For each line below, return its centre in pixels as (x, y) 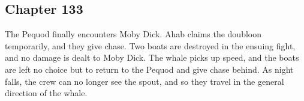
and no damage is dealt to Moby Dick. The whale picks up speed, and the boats (152, 57)
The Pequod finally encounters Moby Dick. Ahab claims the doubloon (133, 34)
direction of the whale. (46, 93)
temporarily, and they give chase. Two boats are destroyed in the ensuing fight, (150, 45)
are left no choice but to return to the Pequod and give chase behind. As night (149, 69)
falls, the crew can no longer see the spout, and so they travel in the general (145, 81)
